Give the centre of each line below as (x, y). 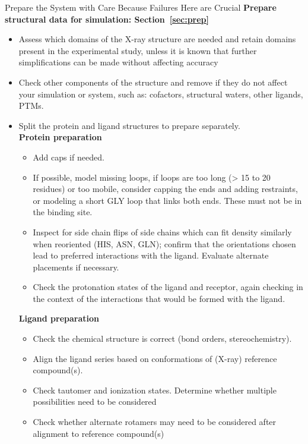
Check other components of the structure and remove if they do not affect (153, 82)
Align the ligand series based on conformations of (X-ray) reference (155, 358)
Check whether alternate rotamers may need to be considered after (155, 422)
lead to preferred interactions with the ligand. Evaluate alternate (151, 255)
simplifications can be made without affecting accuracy (118, 62)
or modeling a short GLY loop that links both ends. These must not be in (167, 200)
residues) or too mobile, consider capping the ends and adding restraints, (165, 189)
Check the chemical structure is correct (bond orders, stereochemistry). (162, 338)
